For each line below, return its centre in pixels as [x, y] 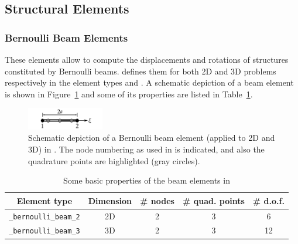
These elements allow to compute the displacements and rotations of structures [147, 59]
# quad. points [213, 200]
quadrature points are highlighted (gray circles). [114, 160]
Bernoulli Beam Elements [66, 37]
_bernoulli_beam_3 [44, 231]
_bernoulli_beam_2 [44, 217]
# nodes [157, 200]
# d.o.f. [268, 200]
